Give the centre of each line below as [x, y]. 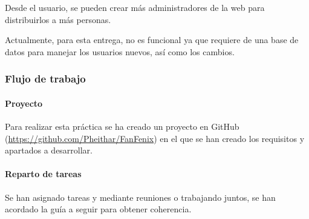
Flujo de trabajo [45, 79]
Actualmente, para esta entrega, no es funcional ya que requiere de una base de [152, 40]
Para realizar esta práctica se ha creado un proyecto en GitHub [122, 126]
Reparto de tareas [43, 174]
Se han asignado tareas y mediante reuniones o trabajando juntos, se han [140, 197]
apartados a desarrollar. [49, 150]
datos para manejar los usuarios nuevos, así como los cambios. [120, 51]
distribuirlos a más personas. [58, 19]
